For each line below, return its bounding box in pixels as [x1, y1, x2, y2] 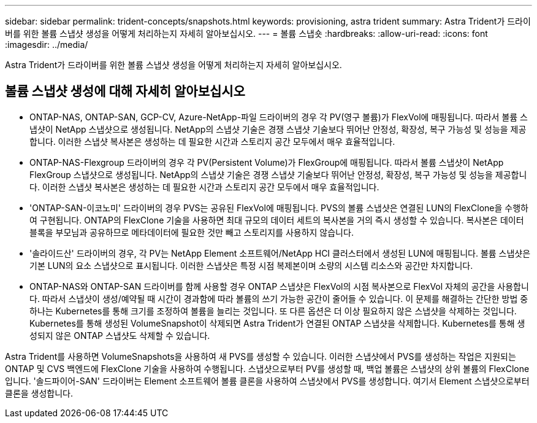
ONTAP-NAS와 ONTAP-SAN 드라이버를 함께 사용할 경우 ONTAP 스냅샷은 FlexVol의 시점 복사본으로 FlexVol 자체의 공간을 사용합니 [29, 281, 529, 292]
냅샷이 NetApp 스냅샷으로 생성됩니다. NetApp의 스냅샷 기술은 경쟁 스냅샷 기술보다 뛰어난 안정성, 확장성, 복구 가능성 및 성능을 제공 [29, 123, 527, 134]
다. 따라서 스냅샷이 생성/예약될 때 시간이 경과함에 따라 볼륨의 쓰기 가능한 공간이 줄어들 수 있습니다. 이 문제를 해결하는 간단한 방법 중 [29, 293, 528, 304]
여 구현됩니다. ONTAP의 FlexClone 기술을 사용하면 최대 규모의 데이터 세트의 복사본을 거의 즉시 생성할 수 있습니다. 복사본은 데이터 [29, 214, 524, 225]
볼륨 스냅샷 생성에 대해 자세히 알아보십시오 [5, 83, 245, 99]
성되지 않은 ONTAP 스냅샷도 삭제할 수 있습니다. [29, 330, 210, 341]
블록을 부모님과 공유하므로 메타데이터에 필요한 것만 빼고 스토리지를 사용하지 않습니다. [29, 227, 354, 238]
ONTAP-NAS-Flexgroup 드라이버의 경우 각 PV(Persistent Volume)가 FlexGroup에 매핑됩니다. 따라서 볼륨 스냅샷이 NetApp [29, 157, 504, 168]
